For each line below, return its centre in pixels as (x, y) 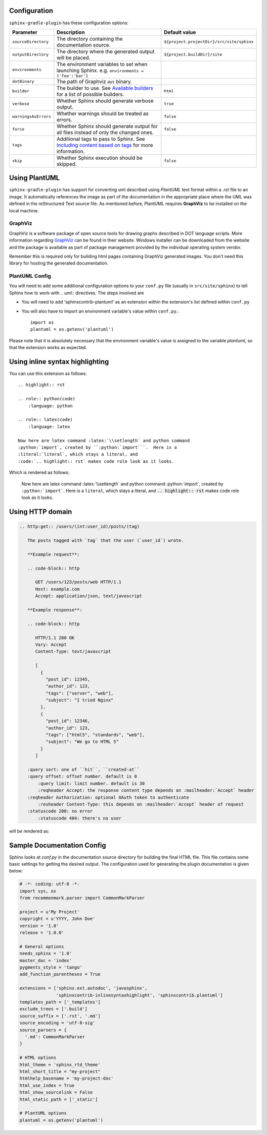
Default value (180, 32)
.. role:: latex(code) (45, 420)
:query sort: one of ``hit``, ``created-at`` (84, 770)
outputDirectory (30, 55)
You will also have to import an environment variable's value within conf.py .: (100, 311)
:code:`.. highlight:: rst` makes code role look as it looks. (96, 461)
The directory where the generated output (106, 51)
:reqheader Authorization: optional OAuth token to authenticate (108, 797)
